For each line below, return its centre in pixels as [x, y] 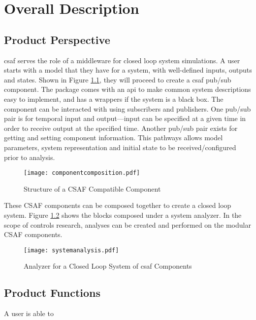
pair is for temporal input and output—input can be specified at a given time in [125, 118]
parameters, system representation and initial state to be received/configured [120, 147]
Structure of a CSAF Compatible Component [92, 188]
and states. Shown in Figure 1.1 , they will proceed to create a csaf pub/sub [118, 79]
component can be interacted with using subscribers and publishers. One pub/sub [128, 108]
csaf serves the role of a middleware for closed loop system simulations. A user [122, 60]
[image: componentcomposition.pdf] [82, 173]
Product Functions [52, 293]
